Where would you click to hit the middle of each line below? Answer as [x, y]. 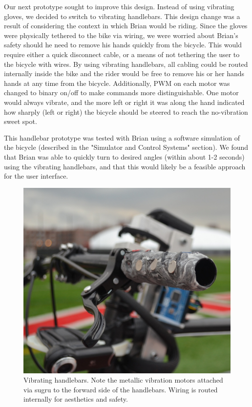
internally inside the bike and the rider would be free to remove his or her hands [124, 73]
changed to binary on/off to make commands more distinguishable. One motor [121, 92]
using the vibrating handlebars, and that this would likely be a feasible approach [125, 166]
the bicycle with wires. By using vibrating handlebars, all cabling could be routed [126, 64]
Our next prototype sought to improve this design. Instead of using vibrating [119, 6]
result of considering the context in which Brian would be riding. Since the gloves [126, 26]
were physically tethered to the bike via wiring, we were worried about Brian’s [121, 35]
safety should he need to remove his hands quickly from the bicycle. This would [123, 45]
